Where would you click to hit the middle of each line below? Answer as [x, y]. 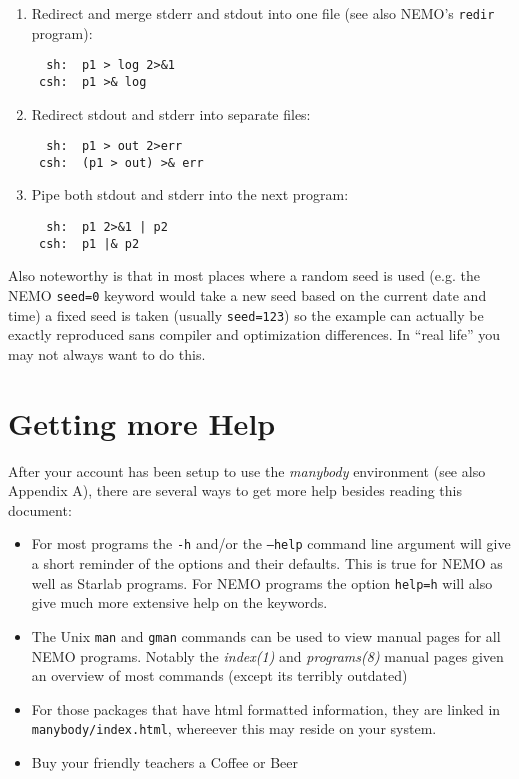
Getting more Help [142, 422]
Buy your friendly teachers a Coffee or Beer [165, 761]
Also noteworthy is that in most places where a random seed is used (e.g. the [244, 275]
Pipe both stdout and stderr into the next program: [190, 194]
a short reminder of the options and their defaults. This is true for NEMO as [267, 563]
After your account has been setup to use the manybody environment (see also [247, 470]
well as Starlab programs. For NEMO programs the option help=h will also [262, 582]
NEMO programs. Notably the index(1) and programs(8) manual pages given [267, 655]
